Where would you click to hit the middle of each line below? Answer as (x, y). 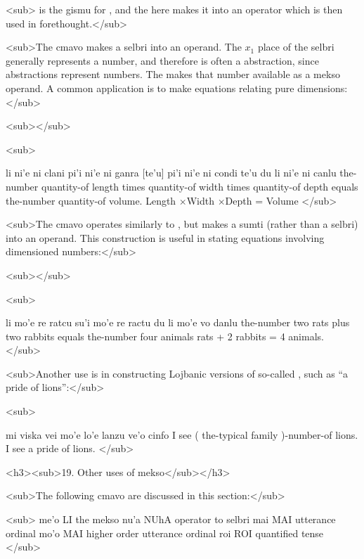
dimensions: (323, 88)
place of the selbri (296, 47)
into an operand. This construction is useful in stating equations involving (165, 237)
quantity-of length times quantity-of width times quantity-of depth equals (200, 186)
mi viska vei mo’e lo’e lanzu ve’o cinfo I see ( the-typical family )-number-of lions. (182, 434)
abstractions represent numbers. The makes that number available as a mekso (173, 74)
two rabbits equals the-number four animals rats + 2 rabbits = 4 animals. (165, 336)
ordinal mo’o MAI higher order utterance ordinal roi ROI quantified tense (165, 533)
